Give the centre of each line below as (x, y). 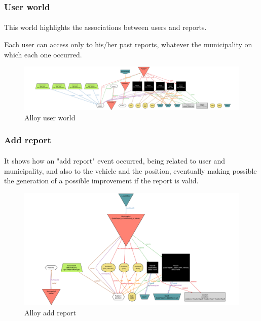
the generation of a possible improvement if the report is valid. (101, 181)
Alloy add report (50, 312)
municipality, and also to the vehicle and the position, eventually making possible (130, 170)
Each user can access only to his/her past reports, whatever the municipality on (128, 44)
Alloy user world (50, 117)
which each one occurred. (43, 54)
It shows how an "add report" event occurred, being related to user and (115, 160)
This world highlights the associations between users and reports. (105, 27)
